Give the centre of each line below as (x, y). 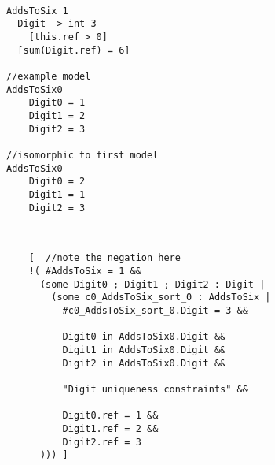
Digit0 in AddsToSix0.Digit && (144, 337)
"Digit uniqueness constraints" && (155, 390)
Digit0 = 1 (57, 103)
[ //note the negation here (104, 258)
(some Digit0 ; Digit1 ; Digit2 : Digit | (152, 284)
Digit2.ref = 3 (102, 442)
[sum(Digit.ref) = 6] (74, 50)
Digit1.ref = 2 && (110, 429)
